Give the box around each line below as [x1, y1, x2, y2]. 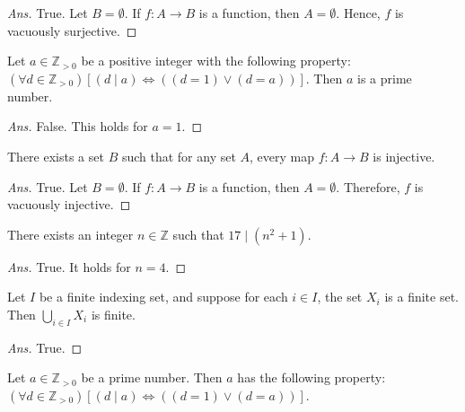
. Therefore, [336, 177, 400, 196]
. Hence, [336, 4, 381, 22]
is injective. [373, 146, 435, 165]
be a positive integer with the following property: [81, 51, 351, 70]
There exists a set [7, 146, 104, 165]
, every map [250, 146, 315, 165]
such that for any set [121, 146, 236, 165]
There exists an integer [7, 224, 134, 243]
